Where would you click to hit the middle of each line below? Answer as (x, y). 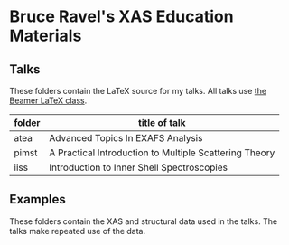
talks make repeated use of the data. (78, 231)
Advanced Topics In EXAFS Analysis (126, 138)
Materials (46, 36)
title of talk (162, 122)
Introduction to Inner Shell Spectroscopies (139, 167)
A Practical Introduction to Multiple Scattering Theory (162, 153)
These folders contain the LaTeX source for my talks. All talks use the (138, 91)
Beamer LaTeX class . (48, 100)
